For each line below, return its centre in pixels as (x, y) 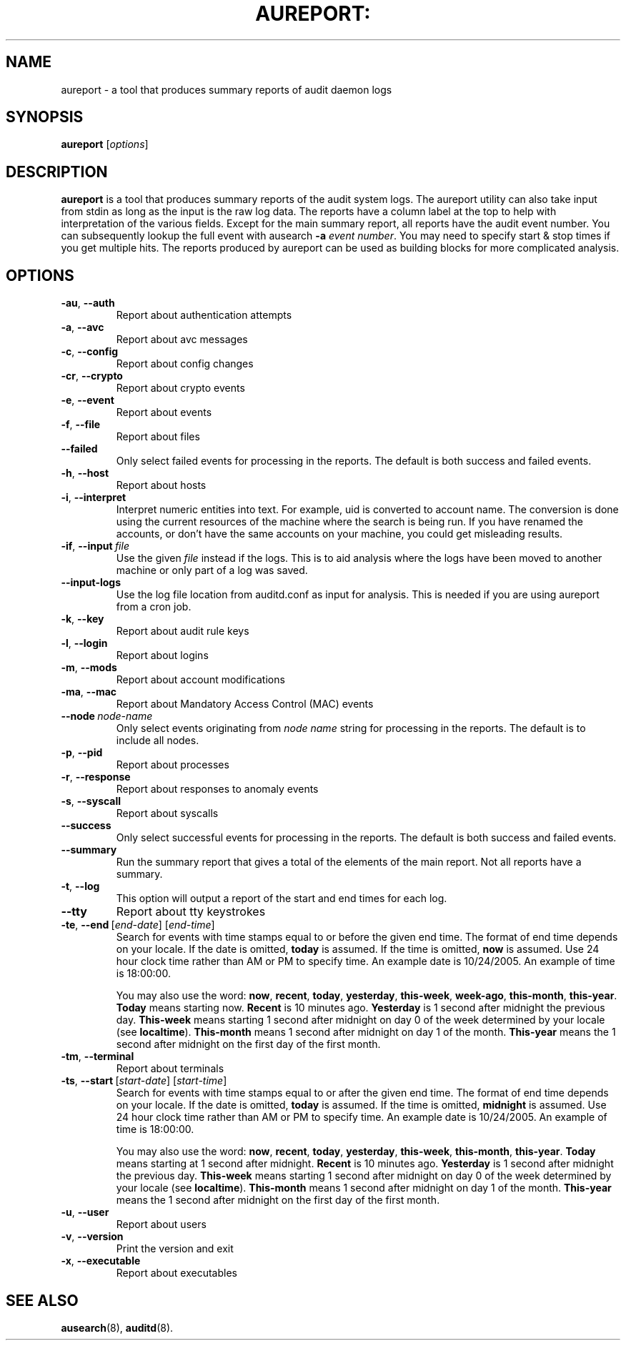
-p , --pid (82, 753)
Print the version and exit (175, 1249)
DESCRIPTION (57, 172)
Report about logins (162, 655)
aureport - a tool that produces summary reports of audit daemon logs (227, 89)
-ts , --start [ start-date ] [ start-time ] (144, 1081)
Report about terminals (170, 1069)
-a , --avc (83, 327)
